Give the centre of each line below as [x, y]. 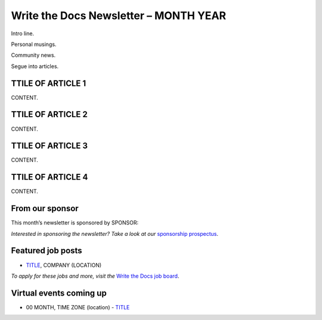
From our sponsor [45, 209]
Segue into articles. [35, 66]
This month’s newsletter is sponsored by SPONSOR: [75, 223]
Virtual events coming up [59, 293]
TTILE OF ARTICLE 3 [49, 146]
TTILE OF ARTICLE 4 [49, 177]
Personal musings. [34, 44]
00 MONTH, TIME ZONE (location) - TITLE [78, 307]
